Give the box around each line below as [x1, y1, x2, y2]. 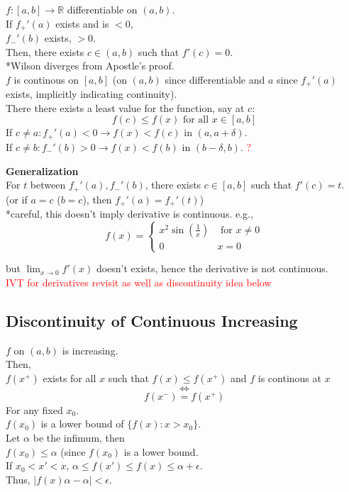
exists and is [55, 16, 109, 30]
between [30, 177, 66, 192]
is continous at [257, 370, 321, 385]
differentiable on [67, 2, 138, 16]
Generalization [6, 163, 79, 178]
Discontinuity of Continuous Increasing [6, 309, 298, 331]
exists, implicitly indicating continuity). [6, 86, 177, 101]
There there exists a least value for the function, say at [6, 100, 245, 115]
